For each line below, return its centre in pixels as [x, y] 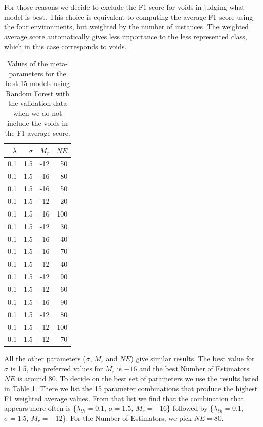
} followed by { [190, 408]
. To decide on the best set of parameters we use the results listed [157, 378]
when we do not [37, 113]
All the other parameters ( [45, 358]
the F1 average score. [37, 133]
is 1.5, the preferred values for [57, 369]
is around [32, 378]
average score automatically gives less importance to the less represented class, [126, 36]
